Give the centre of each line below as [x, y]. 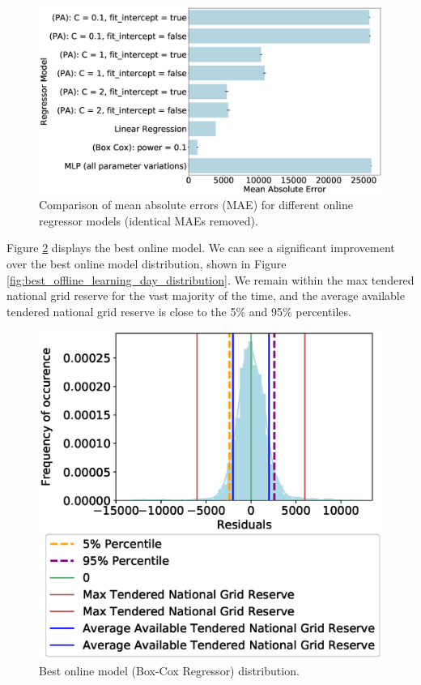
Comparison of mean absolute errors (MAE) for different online [196, 205]
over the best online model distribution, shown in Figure [147, 263]
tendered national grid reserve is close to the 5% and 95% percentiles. [179, 311]
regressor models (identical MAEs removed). [149, 220]
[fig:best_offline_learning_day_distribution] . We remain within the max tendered [210, 279]
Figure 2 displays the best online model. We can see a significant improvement [201, 248]
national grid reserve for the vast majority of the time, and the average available [206, 295]
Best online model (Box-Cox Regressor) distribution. [169, 670]
